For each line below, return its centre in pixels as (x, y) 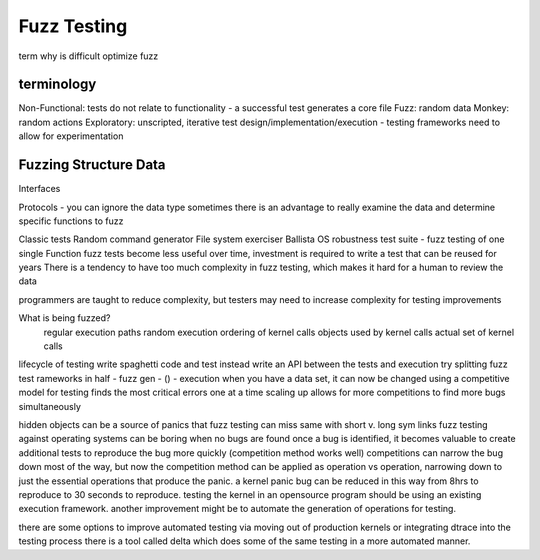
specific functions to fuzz (71, 221)
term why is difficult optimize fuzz (88, 56)
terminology (57, 84)
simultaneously (50, 406)
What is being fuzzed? (64, 318)
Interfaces (39, 189)
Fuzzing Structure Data (92, 165)
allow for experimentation (71, 136)
